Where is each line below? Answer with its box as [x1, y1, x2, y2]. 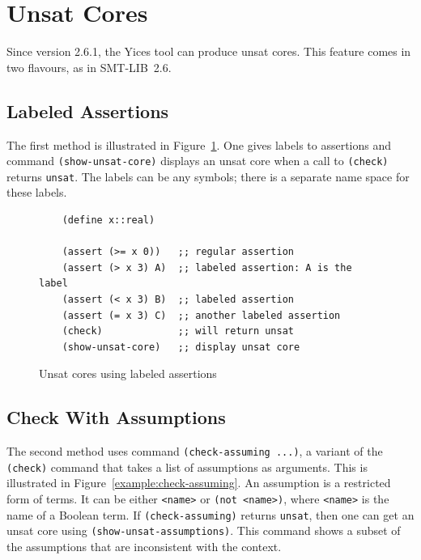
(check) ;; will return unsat [62, 325, 294, 337]
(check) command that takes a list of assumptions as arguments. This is [6, 458, 368, 475]
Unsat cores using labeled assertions [39, 365, 217, 382]
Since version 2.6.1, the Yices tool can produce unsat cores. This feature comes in [6, 43, 411, 60]
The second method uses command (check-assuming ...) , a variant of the [6, 443, 383, 460]
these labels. [6, 184, 67, 201]
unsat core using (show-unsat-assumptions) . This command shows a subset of [6, 522, 401, 539]
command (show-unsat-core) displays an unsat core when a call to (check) [6, 152, 389, 169]
